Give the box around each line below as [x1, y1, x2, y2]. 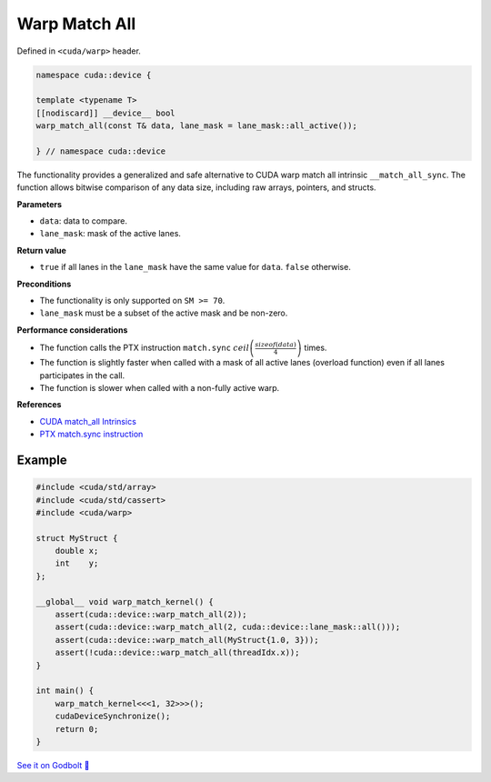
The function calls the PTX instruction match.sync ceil [39, 342, 250, 354]
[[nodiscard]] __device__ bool [35, 107, 176, 118]
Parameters [16, 198, 63, 209]
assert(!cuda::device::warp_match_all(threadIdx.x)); [55, 647, 300, 658]
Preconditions [16, 278, 72, 289]
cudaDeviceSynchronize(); [55, 711, 171, 722]
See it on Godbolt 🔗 [16, 759, 90, 770]
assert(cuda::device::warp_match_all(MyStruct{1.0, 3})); [55, 635, 319, 645]
